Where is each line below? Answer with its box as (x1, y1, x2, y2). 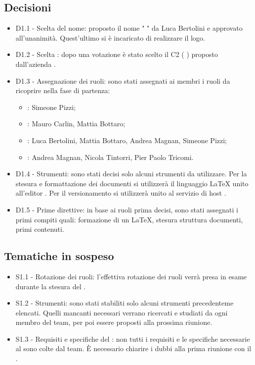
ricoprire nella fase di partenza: (15, 85, 110, 96)
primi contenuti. (15, 224, 64, 234)
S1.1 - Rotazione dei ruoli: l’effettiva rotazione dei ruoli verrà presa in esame (15, 271, 247, 281)
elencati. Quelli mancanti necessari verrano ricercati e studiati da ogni (15, 307, 228, 317)
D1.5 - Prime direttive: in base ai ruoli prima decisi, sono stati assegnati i (15, 204, 238, 214)
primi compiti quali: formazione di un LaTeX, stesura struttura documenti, (15, 214, 243, 224)
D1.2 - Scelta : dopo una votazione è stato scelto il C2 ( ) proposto (15, 49, 218, 59)
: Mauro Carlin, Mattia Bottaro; (27, 118, 126, 129)
